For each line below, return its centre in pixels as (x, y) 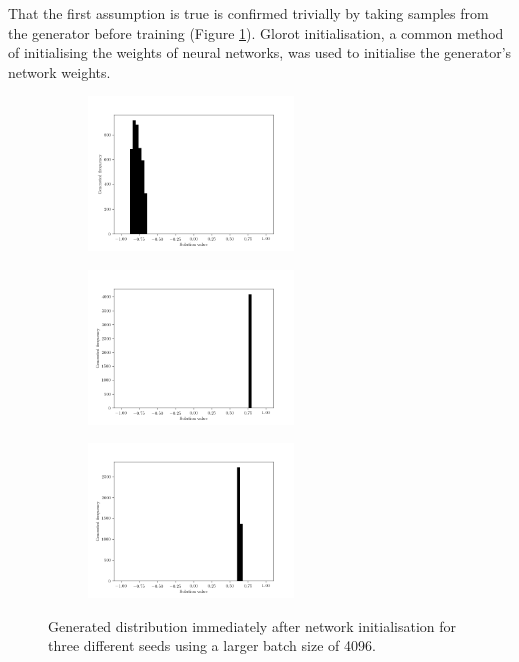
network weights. (59, 71)
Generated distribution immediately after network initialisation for (252, 625)
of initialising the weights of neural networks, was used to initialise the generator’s (260, 52)
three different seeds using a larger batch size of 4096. (212, 645)
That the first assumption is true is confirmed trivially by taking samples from (248, 13)
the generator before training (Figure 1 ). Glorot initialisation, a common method (256, 32)
